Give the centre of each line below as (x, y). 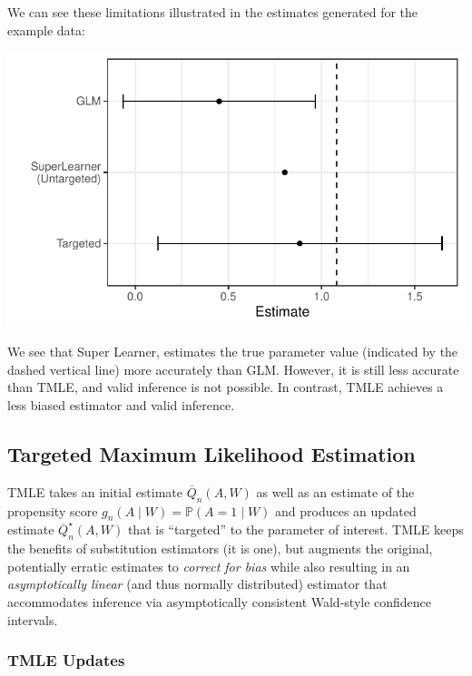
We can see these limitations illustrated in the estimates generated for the (213, 12)
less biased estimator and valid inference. (121, 404)
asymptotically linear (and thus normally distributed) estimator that (197, 584)
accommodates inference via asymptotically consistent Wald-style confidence (220, 601)
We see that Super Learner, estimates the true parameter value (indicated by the (233, 352)
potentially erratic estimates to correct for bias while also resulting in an (209, 566)
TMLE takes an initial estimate (95, 491)
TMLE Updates (66, 660)
